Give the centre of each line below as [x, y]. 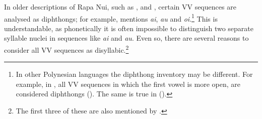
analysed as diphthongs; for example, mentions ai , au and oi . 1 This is [111, 18]
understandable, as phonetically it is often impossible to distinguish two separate [129, 28]
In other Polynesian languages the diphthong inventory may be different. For [134, 74]
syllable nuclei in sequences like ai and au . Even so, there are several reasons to [126, 38]
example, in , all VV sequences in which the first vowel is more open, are [128, 84]
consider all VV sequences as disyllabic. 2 [67, 49]
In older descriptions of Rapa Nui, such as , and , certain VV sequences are [120, 7]
